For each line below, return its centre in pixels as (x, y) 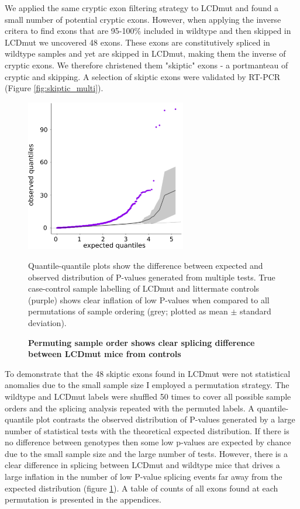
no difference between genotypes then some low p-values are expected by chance (148, 442)
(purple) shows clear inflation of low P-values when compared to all (149, 299)
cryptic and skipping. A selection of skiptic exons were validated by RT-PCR (143, 76)
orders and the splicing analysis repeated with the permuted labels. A (130, 408)
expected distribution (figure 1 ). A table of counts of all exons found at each (142, 488)
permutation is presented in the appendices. (83, 499)
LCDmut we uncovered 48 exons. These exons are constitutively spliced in (137, 42)
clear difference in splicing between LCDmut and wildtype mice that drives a (142, 465)
